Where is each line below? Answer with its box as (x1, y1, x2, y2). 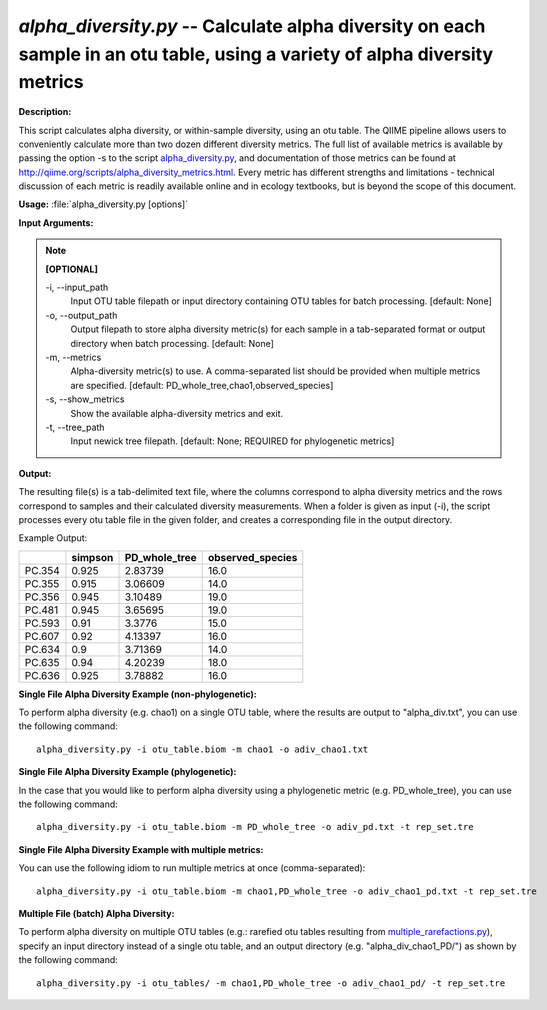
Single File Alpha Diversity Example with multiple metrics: (18, 843, 264, 855)
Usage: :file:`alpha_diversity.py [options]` (18, 198, 189, 210)
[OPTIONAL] (45, 263, 99, 275)
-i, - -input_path (45, 281, 109, 294)
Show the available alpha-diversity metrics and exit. (70, 407, 284, 419)
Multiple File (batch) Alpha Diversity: (18, 907, 175, 919)
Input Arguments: (18, 216, 94, 229)
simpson (71, 550, 114, 564)
